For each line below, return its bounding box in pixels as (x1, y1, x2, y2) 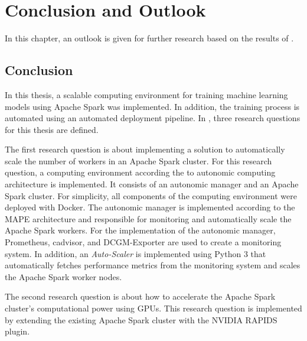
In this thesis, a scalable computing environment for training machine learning (5, 88, 288, 100)
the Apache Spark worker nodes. (5, 270, 122, 282)
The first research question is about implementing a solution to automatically (5, 143, 285, 155)
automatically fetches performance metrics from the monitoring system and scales (5, 259, 301, 271)
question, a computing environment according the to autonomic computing (5, 166, 276, 178)
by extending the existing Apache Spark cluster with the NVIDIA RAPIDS (5, 313, 277, 326)
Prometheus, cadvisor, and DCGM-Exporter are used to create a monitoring (5, 236, 282, 248)
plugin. (5, 325, 30, 337)
